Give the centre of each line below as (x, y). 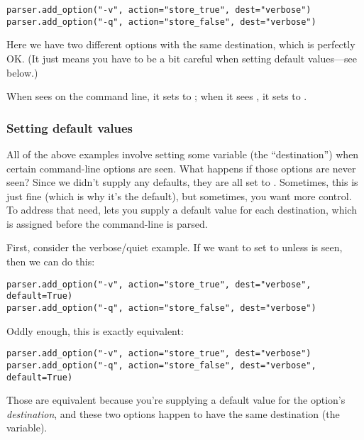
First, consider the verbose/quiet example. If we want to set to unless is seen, (175, 247)
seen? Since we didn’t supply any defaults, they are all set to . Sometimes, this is (182, 182)
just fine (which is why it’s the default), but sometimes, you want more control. (179, 196)
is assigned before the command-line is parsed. (107, 223)
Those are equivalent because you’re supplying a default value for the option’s (176, 400)
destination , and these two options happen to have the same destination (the (173, 413)
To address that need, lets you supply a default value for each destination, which (182, 210)
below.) (22, 72)
